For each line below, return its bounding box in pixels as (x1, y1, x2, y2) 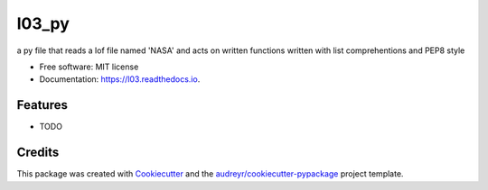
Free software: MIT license (39, 61, 139, 72)
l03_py (16, 14, 70, 33)
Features (16, 97, 68, 113)
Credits (16, 145, 60, 160)
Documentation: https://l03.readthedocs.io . (39, 74, 201, 85)
